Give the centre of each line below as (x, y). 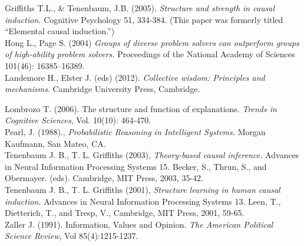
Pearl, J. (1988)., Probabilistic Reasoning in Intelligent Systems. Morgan (135, 131)
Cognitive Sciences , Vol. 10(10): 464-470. (78, 120)
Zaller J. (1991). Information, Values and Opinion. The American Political (139, 224)
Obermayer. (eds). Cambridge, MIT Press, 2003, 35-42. (104, 178)
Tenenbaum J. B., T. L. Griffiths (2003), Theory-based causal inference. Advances (152, 155)
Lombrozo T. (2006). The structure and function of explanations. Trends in (141, 108)
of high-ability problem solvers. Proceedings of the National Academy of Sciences (150, 54)
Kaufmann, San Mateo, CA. (55, 143)
